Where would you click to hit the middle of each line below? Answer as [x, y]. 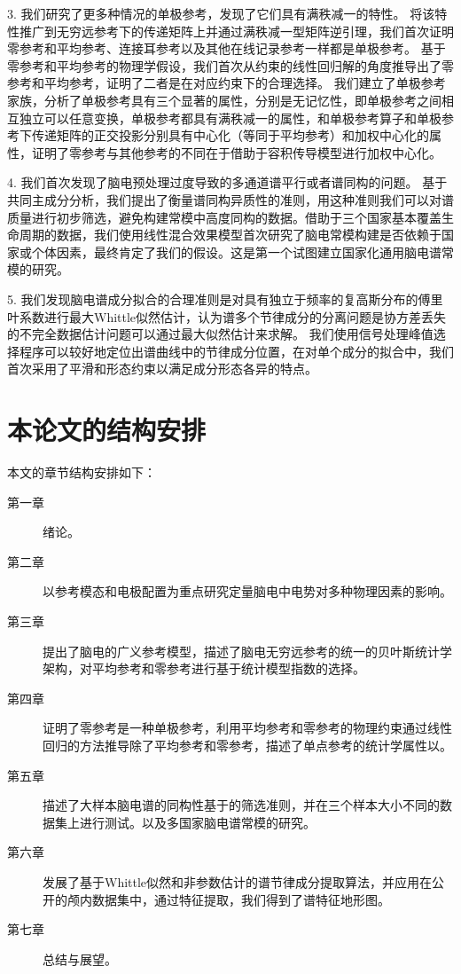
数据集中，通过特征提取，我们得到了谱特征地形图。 [241, 899]
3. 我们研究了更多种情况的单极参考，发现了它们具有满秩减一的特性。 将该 [221, 13]
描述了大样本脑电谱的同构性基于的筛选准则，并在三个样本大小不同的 [241, 805]
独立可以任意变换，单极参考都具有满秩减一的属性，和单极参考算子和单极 [230, 118]
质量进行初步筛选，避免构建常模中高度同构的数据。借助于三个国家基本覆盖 [224, 217]
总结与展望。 [80, 958]
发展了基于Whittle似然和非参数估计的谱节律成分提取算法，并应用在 [238, 881]
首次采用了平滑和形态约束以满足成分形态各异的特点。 [162, 369]
